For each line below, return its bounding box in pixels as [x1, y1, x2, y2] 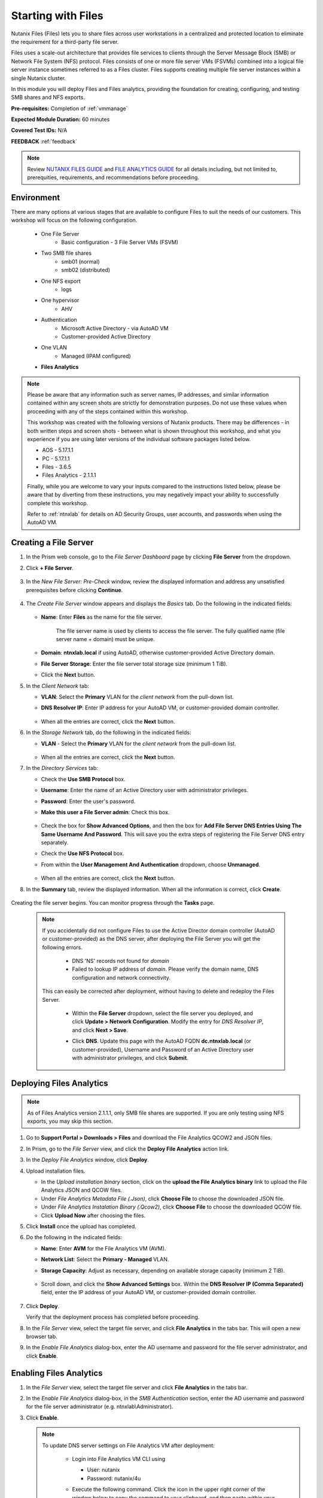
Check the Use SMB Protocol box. [41, 775, 126, 783]
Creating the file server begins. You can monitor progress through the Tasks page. [11, 899, 215, 907]
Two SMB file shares [41, 249, 92, 257]
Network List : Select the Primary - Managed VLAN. [41, 1256, 169, 1263]
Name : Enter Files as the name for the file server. [41, 614, 163, 621]
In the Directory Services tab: [26, 765, 99, 772]
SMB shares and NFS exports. [11, 93, 85, 101]
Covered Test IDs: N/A [11, 126, 68, 134]
